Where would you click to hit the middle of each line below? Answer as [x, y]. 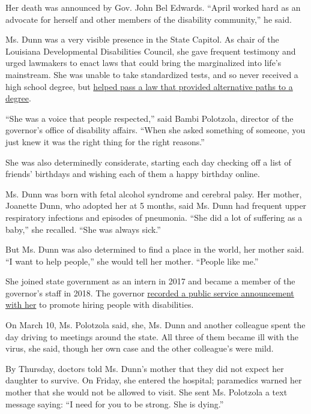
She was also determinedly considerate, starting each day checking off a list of [148, 162]
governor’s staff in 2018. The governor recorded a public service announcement [150, 292]
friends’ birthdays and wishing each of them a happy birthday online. [133, 174]
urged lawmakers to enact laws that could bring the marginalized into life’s [143, 63]
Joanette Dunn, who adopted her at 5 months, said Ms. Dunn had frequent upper [156, 205]
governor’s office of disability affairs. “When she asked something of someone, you [155, 130]
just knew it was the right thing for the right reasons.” [105, 141]
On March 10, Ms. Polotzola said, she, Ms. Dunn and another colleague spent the [155, 325]
